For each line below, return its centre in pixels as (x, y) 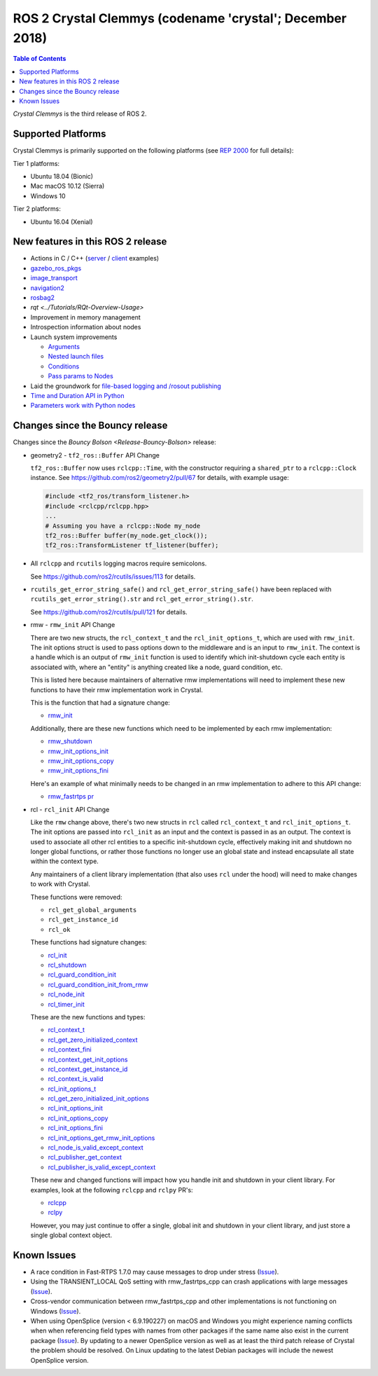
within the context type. (65, 861)
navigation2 (47, 288)
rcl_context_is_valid (76, 1079)
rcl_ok (59, 929)
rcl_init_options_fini (75, 1128)
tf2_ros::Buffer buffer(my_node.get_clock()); (126, 535)
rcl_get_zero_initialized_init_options (99, 1099)
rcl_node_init (66, 994)
